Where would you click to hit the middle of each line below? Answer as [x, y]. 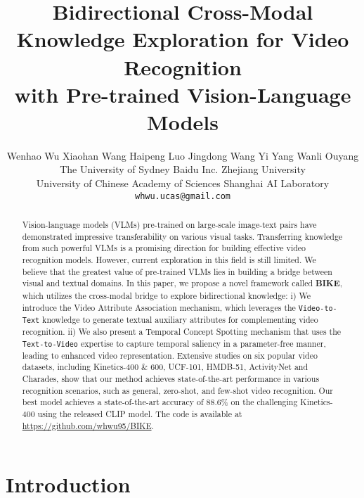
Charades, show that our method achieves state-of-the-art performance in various [171, 379]
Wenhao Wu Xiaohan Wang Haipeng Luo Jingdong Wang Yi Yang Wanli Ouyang [183, 155]
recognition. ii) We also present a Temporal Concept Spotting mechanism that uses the [182, 331]
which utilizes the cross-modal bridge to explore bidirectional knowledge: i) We [167, 296]
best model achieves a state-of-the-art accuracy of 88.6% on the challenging [160, 402]
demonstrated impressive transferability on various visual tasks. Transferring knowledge [182, 236]
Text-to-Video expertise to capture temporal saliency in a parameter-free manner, [174, 343]
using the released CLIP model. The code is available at [140, 414]
